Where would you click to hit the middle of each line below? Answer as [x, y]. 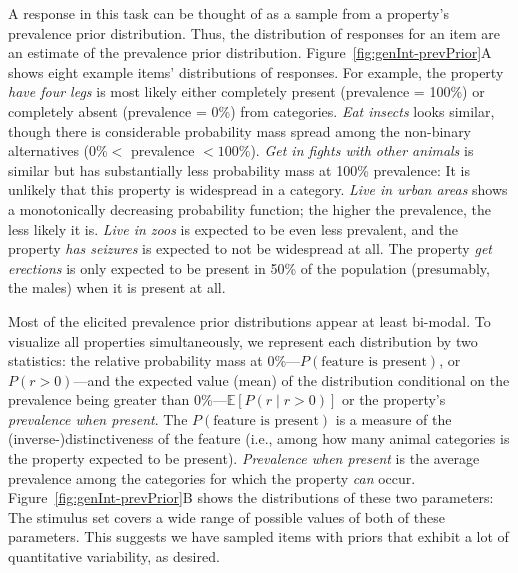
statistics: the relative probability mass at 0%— [154, 360]
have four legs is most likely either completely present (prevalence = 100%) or [246, 91]
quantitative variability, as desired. [114, 556]
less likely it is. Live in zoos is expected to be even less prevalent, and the [233, 228]
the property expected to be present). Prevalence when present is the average [244, 458]
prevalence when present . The [98, 418]
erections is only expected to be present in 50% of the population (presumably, [249, 267]
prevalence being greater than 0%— [117, 399]
